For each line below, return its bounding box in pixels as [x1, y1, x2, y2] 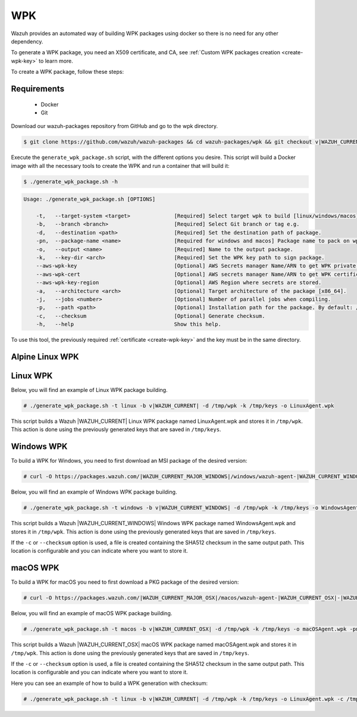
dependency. [11, 38, 43, 45]
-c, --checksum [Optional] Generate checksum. [36, 313, 265, 319]
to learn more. [39, 57, 74, 64]
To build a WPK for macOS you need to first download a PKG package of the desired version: [11, 578, 239, 586]
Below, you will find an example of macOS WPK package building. [11, 610, 173, 617]
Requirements [11, 83, 65, 93]
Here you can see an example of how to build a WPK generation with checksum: [11, 679, 208, 687]
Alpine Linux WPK [11, 351, 80, 361]
